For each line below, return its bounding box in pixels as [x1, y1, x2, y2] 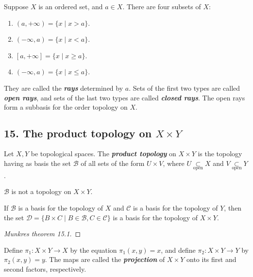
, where [163, 158, 185, 168]
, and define [161, 244, 196, 255]
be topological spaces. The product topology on [31, 148, 176, 158]
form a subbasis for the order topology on [4, 102, 128, 112]
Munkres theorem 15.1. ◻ [4, 228, 81, 239]
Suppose [4, 1, 29, 11]
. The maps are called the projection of [45, 254, 165, 264]
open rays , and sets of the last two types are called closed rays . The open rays [4, 92, 245, 102]
